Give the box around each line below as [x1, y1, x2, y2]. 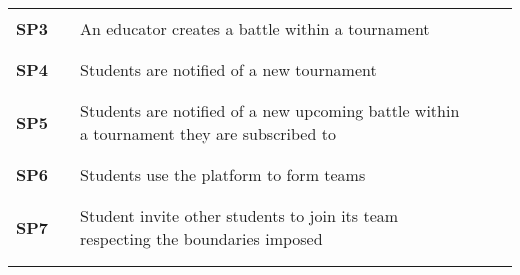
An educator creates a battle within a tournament [80, 17, 430, 40]
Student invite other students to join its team [80, 204, 399, 227]
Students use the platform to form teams [80, 163, 366, 186]
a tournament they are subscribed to [80, 122, 336, 145]
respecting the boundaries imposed [80, 227, 323, 250]
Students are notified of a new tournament [80, 58, 377, 81]
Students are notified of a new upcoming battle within [80, 99, 460, 122]
